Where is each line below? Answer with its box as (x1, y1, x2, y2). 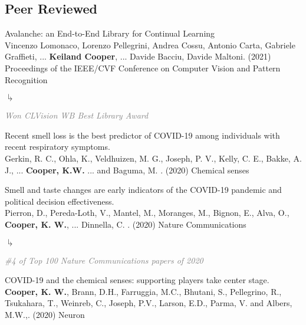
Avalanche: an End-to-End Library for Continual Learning (5, 27, 215, 40)
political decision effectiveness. (5, 195, 114, 207)
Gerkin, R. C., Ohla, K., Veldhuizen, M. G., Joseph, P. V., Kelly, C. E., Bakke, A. (5, 152, 302, 164)
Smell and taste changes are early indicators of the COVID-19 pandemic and (5, 183, 282, 196)
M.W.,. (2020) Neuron (5, 308, 85, 320)
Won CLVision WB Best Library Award (5, 109, 149, 122)
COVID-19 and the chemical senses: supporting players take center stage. (5, 274, 269, 286)
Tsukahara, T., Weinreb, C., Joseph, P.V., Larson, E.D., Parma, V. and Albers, (5, 297, 292, 309)
